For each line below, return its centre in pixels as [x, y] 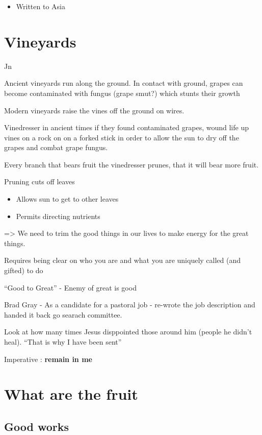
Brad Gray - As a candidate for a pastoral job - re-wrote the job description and [130, 305]
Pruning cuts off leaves [40, 182]
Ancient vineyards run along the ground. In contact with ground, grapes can [124, 83]
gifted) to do [24, 270]
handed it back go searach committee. [63, 314]
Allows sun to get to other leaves [67, 199]
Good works [37, 426]
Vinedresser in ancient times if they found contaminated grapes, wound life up [126, 127]
